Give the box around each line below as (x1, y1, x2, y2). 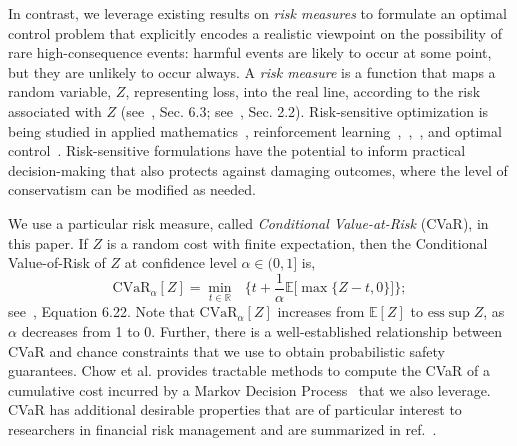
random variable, (8, 81, 112, 102)
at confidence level (124, 252, 237, 273)
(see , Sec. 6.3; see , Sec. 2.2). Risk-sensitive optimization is (120, 100, 489, 121)
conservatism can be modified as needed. (8, 179, 256, 200)
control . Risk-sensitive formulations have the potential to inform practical (8, 140, 466, 161)
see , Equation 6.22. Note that (8, 301, 195, 322)
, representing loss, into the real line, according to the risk (125, 81, 481, 102)
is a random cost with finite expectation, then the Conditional (106, 232, 488, 253)
